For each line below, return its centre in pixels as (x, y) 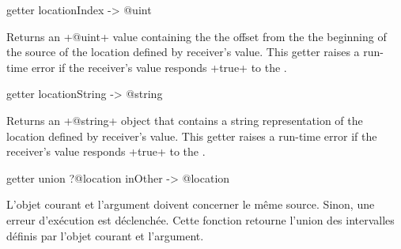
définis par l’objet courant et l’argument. (105, 235)
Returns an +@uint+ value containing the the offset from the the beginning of (197, 36)
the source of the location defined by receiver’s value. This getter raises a (183, 52)
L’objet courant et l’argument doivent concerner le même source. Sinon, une (191, 204)
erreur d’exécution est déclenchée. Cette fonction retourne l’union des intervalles (200, 219)
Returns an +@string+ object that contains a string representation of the (185, 120)
